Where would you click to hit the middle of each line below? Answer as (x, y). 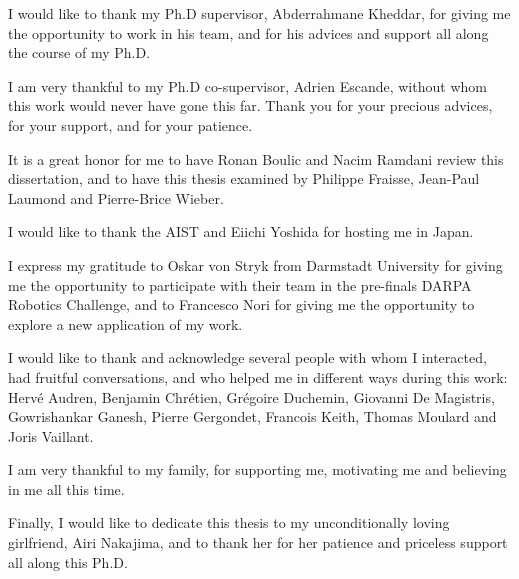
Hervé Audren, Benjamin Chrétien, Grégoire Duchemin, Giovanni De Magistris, (251, 396)
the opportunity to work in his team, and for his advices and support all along (248, 32)
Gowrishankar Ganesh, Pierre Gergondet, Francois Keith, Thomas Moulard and (252, 416)
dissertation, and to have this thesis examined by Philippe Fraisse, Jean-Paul (244, 178)
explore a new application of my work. (125, 323)
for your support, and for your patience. (130, 124)
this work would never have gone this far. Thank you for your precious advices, (250, 105)
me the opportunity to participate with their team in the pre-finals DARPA (240, 284)
